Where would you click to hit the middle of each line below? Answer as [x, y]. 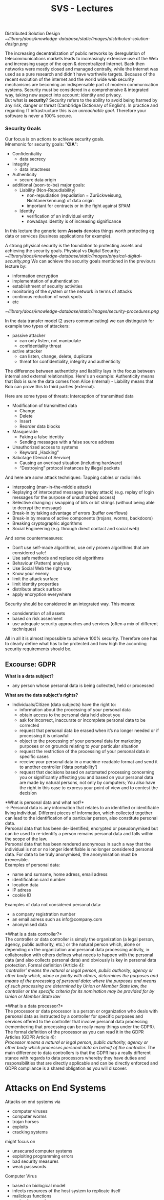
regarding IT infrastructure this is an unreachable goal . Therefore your [76, 111]
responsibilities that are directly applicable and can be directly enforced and [82, 1063]
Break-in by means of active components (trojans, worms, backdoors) [82, 518]
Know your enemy [31, 574]
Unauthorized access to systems [45, 447]
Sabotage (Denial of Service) [41, 458]
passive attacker [29, 335]
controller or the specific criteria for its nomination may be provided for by [80, 991]
